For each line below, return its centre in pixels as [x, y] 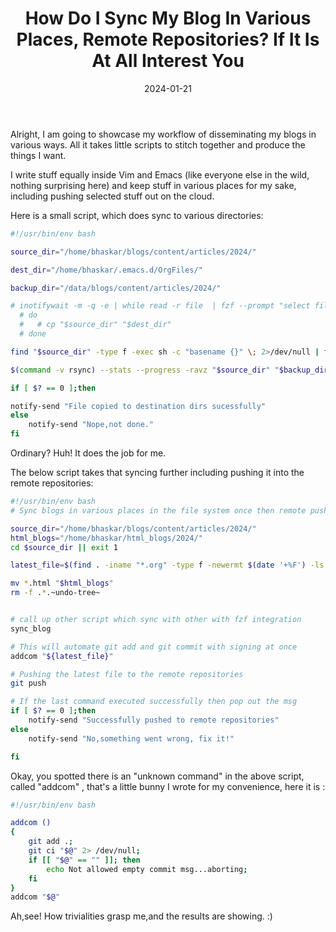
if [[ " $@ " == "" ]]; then [84, 860]
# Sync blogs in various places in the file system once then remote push [169, 510]
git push [28, 683]
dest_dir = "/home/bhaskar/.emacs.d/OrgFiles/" [106, 270]
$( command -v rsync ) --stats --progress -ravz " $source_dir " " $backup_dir [169, 370]
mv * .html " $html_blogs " [62, 583]
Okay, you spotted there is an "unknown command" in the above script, [157, 776]
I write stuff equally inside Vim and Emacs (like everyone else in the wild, [160, 174]
